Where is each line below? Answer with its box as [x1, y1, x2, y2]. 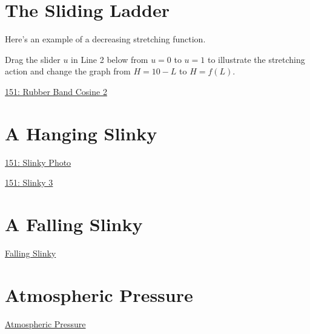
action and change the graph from [5, 65, 131, 77]
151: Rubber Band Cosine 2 [5, 85, 107, 97]
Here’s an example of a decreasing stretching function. [5, 33, 206, 45]
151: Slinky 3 [5, 176, 53, 189]
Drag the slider [5, 53, 61, 65]
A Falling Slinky [5, 212, 143, 236]
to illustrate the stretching [207, 53, 305, 65]
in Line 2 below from [71, 53, 148, 65]
